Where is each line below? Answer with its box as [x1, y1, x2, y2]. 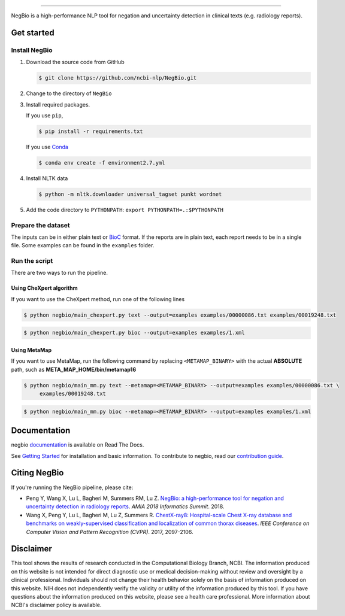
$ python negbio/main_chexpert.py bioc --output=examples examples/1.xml [23, 329, 245, 336]
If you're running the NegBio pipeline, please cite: [11, 484, 134, 491]
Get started [11, 28, 55, 38]
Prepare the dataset [11, 221, 70, 229]
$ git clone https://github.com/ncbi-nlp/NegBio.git [38, 75, 197, 81]
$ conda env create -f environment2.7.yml [38, 159, 165, 166]
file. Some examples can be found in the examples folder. [11, 242, 155, 249]
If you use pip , [26, 111, 63, 119]
